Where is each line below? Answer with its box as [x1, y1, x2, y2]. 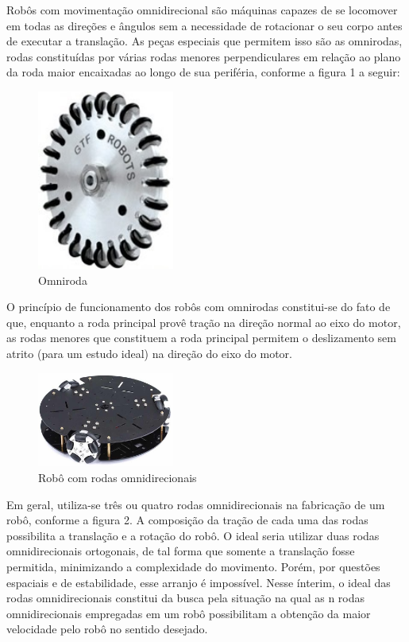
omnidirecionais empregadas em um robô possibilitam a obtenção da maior [6, 605, 371, 621]
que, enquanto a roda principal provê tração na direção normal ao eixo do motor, [6, 313, 401, 330]
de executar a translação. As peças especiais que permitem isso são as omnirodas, [6, 33, 403, 49]
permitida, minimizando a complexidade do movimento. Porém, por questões [6, 558, 380, 575]
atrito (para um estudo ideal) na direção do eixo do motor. [6, 345, 292, 362]
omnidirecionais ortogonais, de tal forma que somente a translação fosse [6, 543, 355, 559]
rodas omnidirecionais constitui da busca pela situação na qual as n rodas [6, 589, 365, 606]
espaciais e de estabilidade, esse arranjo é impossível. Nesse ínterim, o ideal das [6, 574, 391, 590]
